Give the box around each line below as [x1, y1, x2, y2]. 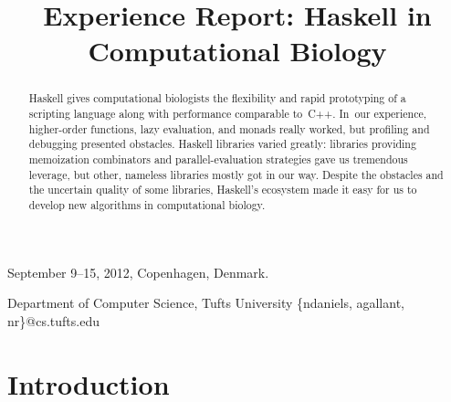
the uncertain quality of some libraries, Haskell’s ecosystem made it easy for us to [28, 182, 417, 197]
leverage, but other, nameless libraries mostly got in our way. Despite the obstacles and [28, 166, 444, 182]
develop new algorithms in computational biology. [28, 196, 266, 212]
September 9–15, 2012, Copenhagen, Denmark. [7, 262, 269, 281]
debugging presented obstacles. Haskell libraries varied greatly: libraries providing [28, 136, 416, 152]
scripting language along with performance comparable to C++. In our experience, [28, 106, 427, 122]
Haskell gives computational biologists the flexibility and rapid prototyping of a [28, 90, 406, 106]
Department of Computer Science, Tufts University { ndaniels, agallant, [7, 293, 404, 312]
